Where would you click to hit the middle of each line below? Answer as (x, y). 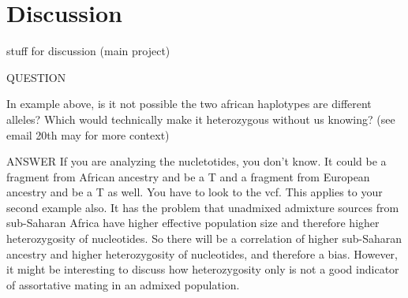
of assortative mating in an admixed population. (123, 284)
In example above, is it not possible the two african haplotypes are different (189, 104)
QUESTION (36, 77)
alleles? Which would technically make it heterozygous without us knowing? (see (201, 119)
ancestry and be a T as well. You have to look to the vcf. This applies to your (195, 192)
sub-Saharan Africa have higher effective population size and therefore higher (193, 223)
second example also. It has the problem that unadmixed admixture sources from (203, 207)
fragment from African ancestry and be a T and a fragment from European (188, 176)
